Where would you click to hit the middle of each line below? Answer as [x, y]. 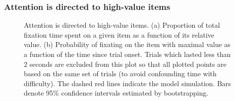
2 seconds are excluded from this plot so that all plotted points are [125, 64]
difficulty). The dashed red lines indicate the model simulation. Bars [127, 83]
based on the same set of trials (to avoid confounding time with [120, 74]
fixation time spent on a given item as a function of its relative [119, 34]
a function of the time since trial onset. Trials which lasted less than [127, 54]
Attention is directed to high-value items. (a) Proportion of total [122, 25]
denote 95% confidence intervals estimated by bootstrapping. [116, 93]
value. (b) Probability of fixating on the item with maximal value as [127, 44]
